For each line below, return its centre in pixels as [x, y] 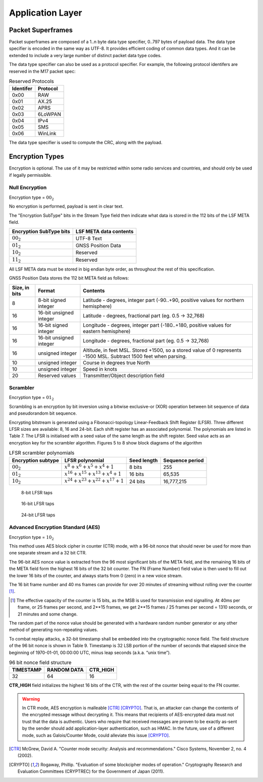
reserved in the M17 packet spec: [42, 71]
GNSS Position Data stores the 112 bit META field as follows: [69, 278]
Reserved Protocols [32, 82]
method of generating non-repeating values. [54, 630]
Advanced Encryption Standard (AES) [55, 528]
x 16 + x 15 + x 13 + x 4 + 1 [93, 473]
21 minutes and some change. [48, 614]
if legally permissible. [30, 175]
